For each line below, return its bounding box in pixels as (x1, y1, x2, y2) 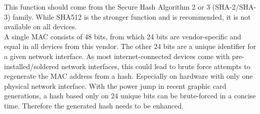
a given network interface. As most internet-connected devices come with (4, 50, 230, 61)
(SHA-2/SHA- (212, 2, 256, 12)
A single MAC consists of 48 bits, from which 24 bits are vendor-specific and (4, 31, 241, 41)
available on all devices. (4, 21, 77, 32)
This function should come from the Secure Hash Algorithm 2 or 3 (4, 2, 210, 12)
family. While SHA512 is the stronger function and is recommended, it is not (13, 11, 251, 22)
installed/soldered (4, 61, 59, 71)
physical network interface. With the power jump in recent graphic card (4, 80, 227, 91)
